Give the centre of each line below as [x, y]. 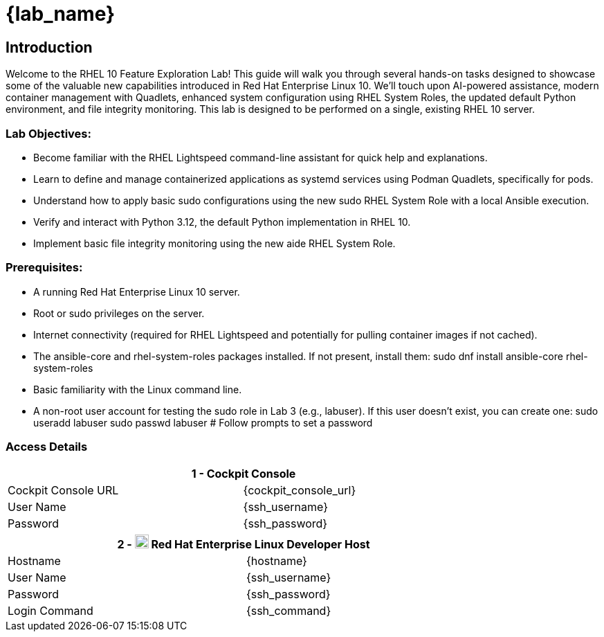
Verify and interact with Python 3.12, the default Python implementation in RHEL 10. [222, 222]
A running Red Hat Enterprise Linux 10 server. [137, 291]
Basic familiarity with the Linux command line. [138, 389]
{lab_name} [61, 14]
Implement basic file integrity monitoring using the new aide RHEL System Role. [214, 243]
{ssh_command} [289, 611]
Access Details [47, 447]
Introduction [49, 47]
